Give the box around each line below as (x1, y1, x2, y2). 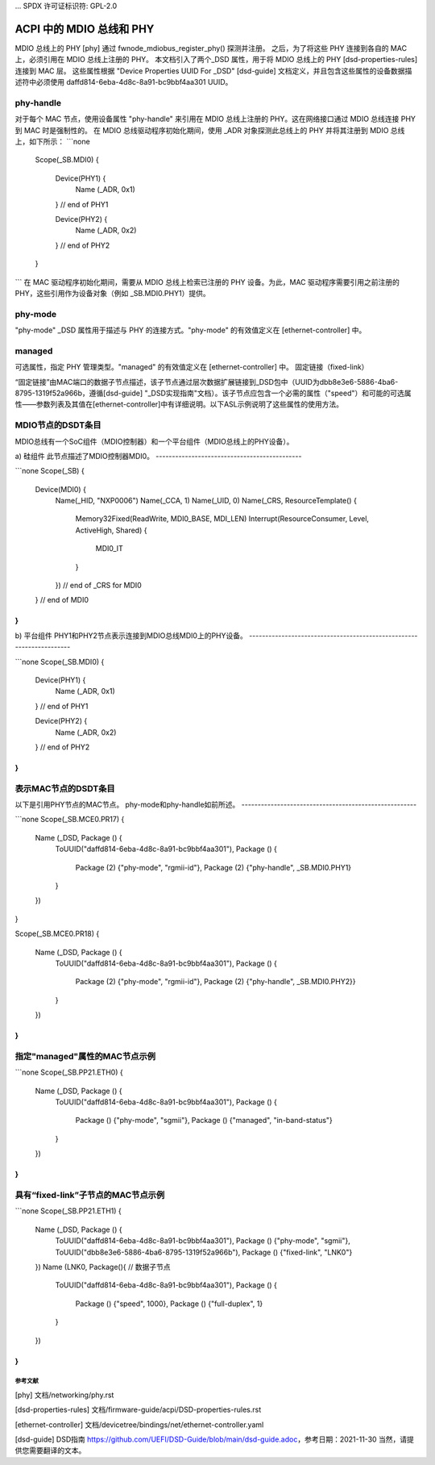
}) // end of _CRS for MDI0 (55, 581, 143, 591)
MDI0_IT (95, 544, 124, 553)
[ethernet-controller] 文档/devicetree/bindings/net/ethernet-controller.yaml (14, 1420, 264, 1430)
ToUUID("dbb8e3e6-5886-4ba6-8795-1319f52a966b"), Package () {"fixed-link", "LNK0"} (55, 1247, 353, 1257)
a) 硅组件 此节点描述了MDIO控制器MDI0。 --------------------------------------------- (14, 451, 302, 461)
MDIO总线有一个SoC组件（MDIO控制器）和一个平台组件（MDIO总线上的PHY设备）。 (14, 436, 294, 446)
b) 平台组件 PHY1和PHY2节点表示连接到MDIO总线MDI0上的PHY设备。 (14, 630, 247, 641)
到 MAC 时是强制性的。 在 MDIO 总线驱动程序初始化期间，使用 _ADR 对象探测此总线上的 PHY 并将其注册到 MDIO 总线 (14, 125, 405, 135)
